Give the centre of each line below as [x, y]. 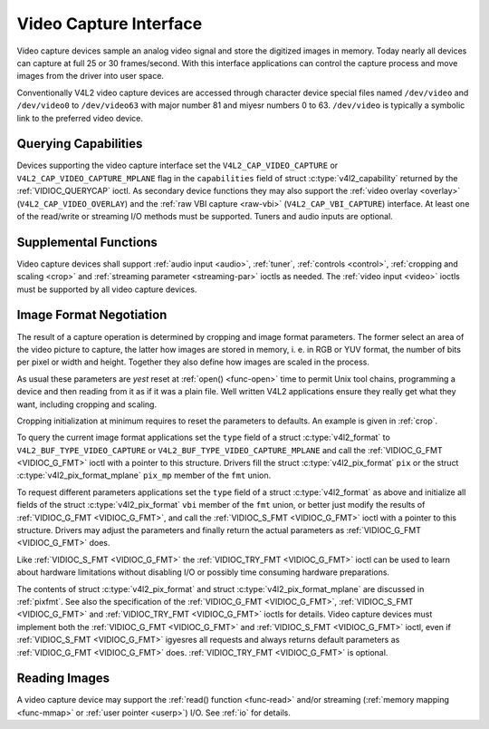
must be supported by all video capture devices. [107, 289]
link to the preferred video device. [80, 118]
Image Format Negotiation [92, 315]
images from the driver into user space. [91, 76]
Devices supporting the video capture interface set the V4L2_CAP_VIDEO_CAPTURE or [177, 165]
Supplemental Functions [87, 242]
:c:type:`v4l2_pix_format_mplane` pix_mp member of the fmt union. [144, 475]
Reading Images [63, 679]
